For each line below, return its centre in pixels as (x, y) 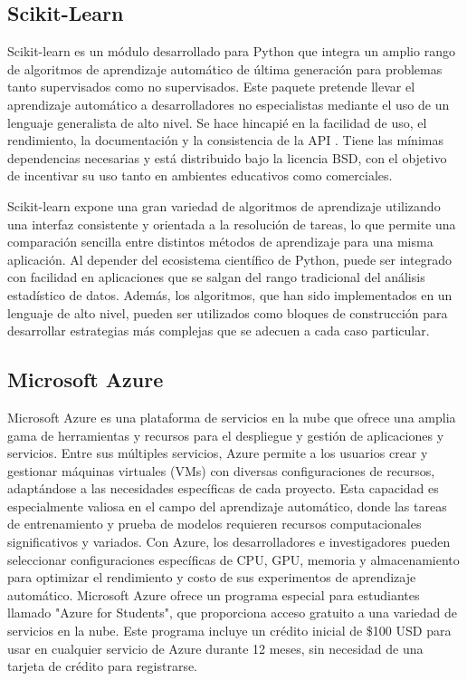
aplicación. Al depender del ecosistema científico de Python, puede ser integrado (229, 259)
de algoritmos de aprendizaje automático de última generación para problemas (225, 68)
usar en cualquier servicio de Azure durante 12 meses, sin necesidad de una (215, 648)
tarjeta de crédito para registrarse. (102, 666)
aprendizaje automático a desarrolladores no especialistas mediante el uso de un (229, 104)
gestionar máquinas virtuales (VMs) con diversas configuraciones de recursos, (221, 470)
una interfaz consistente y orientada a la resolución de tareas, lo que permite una (232, 224)
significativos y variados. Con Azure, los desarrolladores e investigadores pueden (229, 542)
